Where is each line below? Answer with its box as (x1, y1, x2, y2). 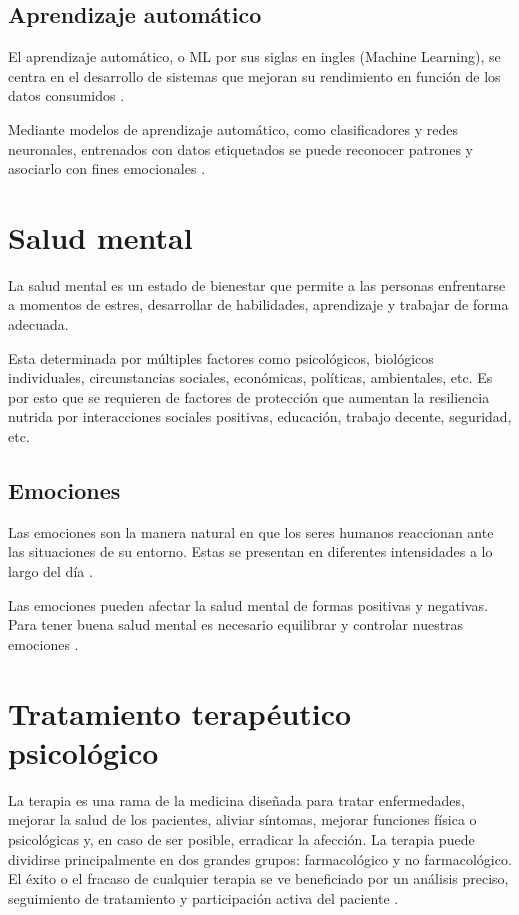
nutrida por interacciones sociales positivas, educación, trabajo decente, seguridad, (8, 406, 512, 427)
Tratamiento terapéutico (8, 692, 352, 733)
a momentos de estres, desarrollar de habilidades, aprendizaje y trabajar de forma (8, 294, 509, 315)
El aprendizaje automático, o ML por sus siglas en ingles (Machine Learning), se (8, 46, 501, 67)
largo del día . (8, 561, 93, 582)
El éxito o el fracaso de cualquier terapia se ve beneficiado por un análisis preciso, (8, 868, 509, 889)
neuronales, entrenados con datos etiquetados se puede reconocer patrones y (8, 138, 473, 159)
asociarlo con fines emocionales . (8, 158, 206, 179)
